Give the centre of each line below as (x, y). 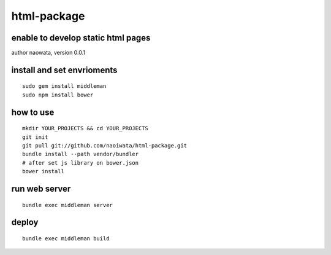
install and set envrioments (64, 70)
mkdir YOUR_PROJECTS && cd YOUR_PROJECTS (85, 128)
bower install (43, 171)
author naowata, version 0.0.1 (48, 53)
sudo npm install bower (58, 95)
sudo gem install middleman (64, 86)
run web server (41, 189)
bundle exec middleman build (66, 239)
